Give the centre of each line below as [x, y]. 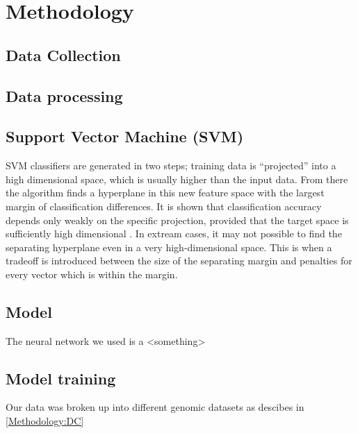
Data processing [64, 95]
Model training [61, 378]
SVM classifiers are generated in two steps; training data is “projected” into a [171, 165]
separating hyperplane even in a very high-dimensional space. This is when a [169, 247]
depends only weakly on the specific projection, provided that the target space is [177, 220]
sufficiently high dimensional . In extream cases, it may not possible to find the [174, 234]
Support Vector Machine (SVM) [125, 136]
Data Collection [63, 54]
